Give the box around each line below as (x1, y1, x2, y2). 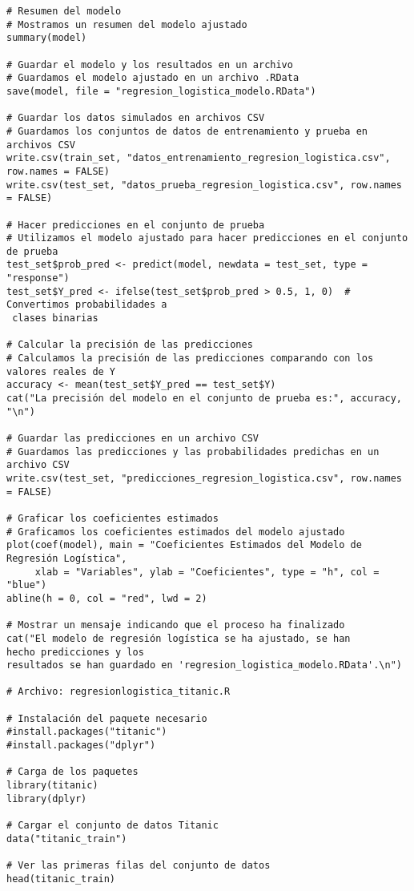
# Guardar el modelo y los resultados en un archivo (6, 58, 293, 71)
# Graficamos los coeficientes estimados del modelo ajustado (6, 526, 345, 538)
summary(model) (6, 32, 87, 44)
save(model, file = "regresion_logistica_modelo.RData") (6, 85, 316, 97)
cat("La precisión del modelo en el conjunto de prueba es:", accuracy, (6, 393, 402, 405)
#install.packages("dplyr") (6, 740, 156, 752)
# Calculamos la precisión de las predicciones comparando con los (6, 353, 374, 365)
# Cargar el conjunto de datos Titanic (6, 820, 219, 832)
